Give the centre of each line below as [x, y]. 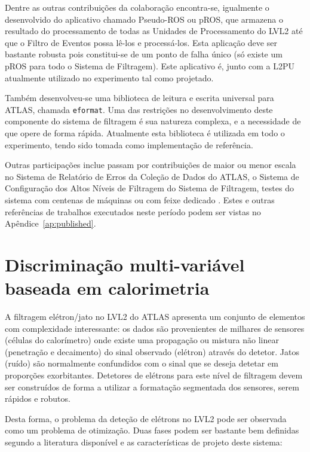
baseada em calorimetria [107, 288]
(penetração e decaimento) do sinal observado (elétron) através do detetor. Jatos [152, 351]
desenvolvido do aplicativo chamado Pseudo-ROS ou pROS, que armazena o [144, 19]
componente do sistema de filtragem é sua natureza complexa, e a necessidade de [153, 121]
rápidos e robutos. [38, 398]
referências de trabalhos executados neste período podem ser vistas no [133, 211]
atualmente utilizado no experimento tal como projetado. [109, 77]
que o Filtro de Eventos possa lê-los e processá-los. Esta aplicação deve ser [141, 42]
